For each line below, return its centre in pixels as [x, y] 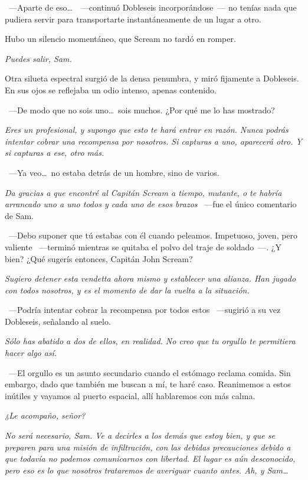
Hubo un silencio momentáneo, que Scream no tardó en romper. [120, 39]
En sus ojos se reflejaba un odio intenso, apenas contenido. [111, 89]
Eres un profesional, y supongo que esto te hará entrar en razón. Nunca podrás [147, 130]
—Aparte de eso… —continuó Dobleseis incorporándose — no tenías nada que [153, 7]
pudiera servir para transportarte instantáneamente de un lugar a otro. [133, 19]
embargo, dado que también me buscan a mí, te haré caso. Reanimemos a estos [148, 384]
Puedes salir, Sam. [38, 58]
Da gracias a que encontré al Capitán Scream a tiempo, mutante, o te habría [143, 192]
